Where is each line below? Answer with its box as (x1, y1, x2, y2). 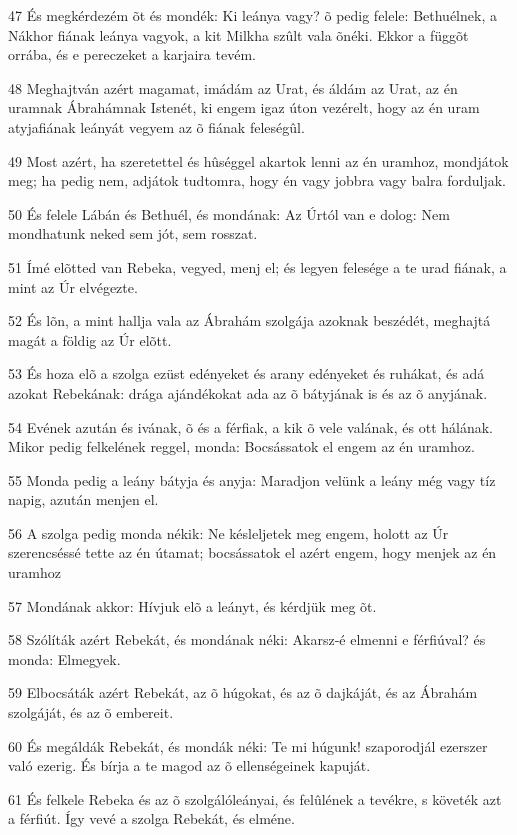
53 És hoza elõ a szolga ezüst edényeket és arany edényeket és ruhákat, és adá (8, 363, 485, 384)
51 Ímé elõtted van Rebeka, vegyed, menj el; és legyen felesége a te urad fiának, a (8, 256, 507, 277)
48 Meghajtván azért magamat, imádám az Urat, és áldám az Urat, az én (8, 77, 458, 98)
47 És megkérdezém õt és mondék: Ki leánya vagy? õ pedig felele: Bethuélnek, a (8, 5, 497, 25)
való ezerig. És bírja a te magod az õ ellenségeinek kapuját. (8, 755, 371, 776)
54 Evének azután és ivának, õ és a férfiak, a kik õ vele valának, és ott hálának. (8, 416, 493, 437)
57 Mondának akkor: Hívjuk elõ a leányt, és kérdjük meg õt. (8, 595, 377, 616)
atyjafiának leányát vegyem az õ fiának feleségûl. (8, 116, 305, 137)
